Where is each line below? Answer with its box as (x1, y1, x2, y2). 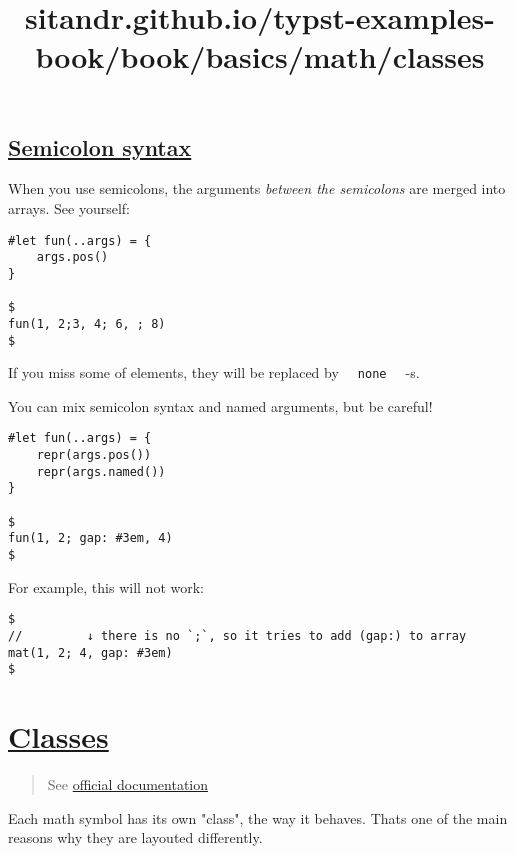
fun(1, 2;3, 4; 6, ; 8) (8, 316, 166, 331)
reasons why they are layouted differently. (8, 827, 263, 848)
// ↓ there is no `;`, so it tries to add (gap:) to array (8, 628, 467, 643)
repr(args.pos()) (36, 448, 152, 463)
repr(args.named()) (36, 464, 166, 479)
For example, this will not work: (8, 576, 204, 597)
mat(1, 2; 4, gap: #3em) (8, 645, 173, 660)
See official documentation (47, 774, 209, 794)
